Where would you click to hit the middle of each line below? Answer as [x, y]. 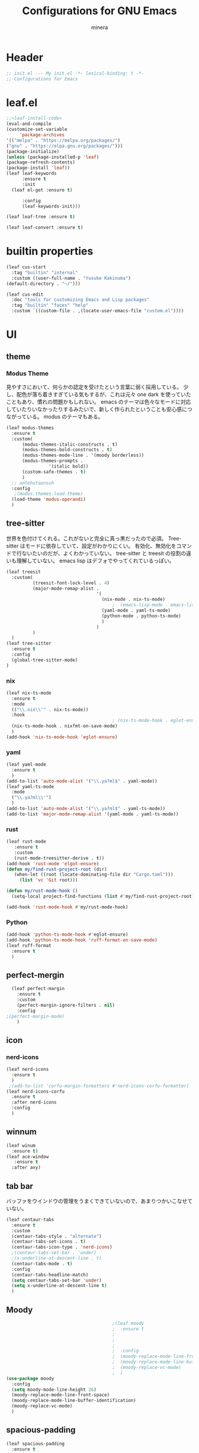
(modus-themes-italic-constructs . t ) [70, 444]
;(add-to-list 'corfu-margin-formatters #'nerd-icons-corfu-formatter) [99, 1086]
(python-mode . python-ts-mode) [142, 616]
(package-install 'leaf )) [38, 168]
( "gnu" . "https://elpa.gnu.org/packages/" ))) [65, 146]
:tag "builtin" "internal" [45, 273]
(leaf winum [21, 1145]
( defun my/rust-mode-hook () [42, 891]
